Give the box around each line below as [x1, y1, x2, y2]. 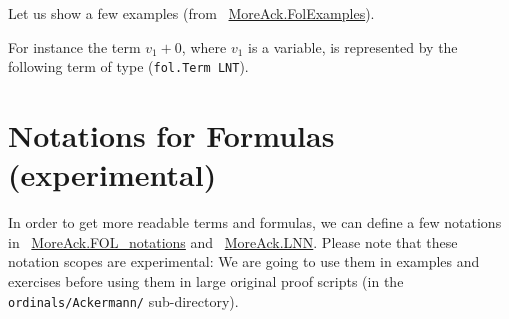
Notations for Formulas [8, 115, 335, 156]
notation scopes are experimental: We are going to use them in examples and [8, 251, 480, 272]
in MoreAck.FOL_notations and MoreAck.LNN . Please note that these [8, 231, 458, 252]
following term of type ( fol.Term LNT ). [8, 56, 249, 77]
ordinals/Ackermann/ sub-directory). [8, 290, 239, 311]
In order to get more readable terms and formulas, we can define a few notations [8, 212, 502, 233]
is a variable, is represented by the [248, 36, 458, 57]
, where [181, 36, 227, 57]
